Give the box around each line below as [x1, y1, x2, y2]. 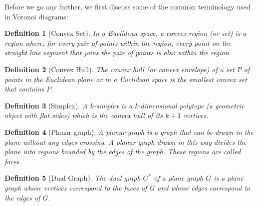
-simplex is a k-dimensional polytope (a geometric [93, 100, 245, 110]
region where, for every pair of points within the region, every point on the [4, 37, 231, 48]
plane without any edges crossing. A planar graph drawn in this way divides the [4, 136, 247, 147]
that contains [4, 84, 44, 94]
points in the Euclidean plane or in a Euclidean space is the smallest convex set [4, 74, 247, 84]
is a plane [214, 173, 244, 183]
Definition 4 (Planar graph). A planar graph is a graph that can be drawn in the [4, 126, 254, 137]
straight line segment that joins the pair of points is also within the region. [4, 47, 231, 58]
